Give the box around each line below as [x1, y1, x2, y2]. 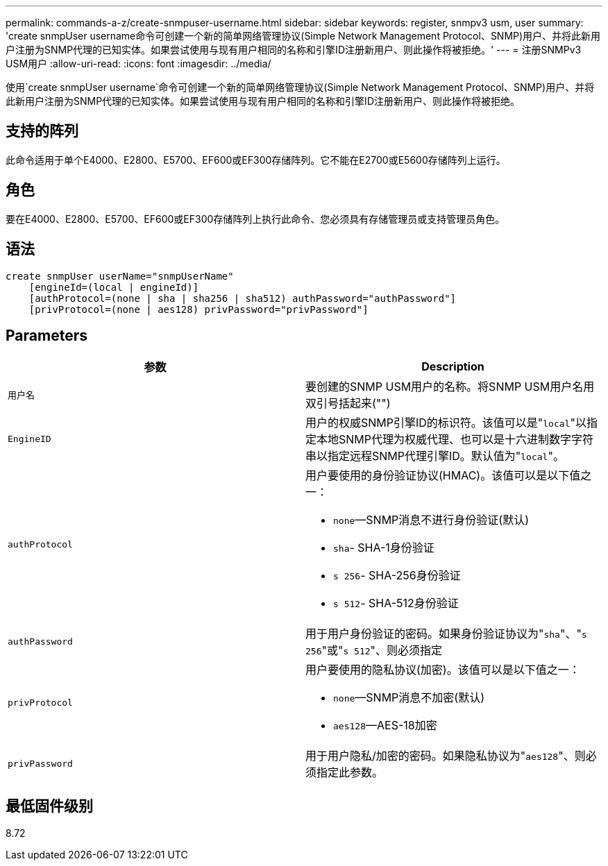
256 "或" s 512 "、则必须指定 [305, 643, 443, 658]
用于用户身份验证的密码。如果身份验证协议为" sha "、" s [305, 627, 587, 641]
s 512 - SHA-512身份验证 [333, 596, 459, 611]
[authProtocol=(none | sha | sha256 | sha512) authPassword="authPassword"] [28, 292, 457, 304]
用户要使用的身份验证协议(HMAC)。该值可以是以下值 [305, 468, 581, 483]
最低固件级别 [6, 797, 93, 815]
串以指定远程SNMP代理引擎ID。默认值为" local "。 [305, 449, 564, 464]
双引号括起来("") [305, 396, 391, 411]
